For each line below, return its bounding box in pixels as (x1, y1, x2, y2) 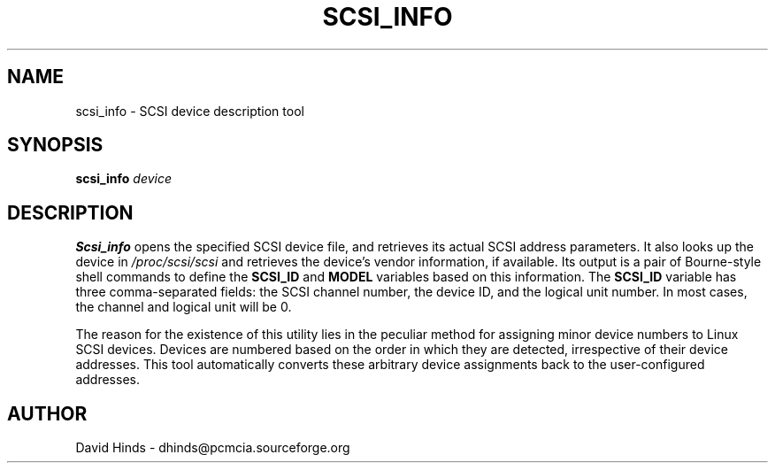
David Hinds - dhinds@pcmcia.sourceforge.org (75, 440, 350, 456)
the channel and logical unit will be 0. (75, 299, 292, 315)
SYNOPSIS (7, 134, 104, 157)
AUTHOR (7, 402, 88, 425)
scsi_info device (75, 171, 172, 187)
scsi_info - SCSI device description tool (75, 103, 304, 119)
